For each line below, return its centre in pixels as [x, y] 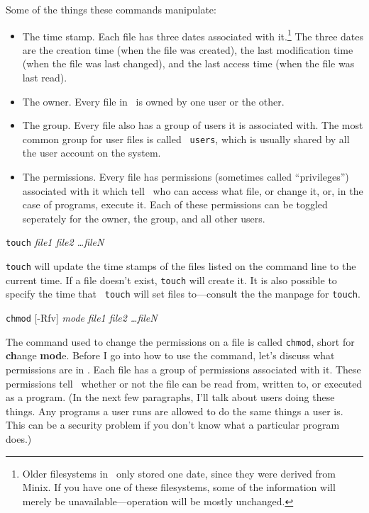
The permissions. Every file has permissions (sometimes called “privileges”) [186, 177]
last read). [45, 78]
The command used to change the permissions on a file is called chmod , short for [180, 341]
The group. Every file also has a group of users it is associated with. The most [193, 125]
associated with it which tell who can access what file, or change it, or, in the [193, 190]
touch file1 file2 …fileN [55, 242]
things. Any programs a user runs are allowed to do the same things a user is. [175, 411]
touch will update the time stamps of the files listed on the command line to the [181, 266]
